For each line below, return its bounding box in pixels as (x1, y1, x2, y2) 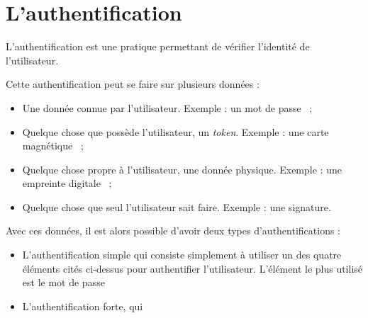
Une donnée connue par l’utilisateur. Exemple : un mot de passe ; (22, 100, 313, 115)
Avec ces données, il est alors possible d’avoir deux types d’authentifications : (6, 223, 341, 238)
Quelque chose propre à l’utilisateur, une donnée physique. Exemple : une (22, 161, 342, 176)
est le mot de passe (22, 275, 105, 290)
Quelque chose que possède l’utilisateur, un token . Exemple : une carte (22, 124, 329, 139)
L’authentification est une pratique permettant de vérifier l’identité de (6, 39, 310, 54)
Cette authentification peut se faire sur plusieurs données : (6, 76, 260, 91)
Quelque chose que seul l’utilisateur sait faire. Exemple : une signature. (22, 199, 331, 214)
